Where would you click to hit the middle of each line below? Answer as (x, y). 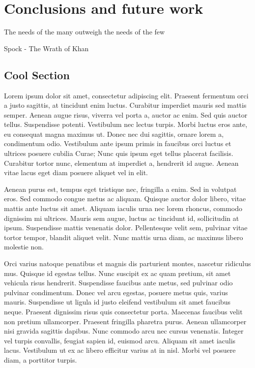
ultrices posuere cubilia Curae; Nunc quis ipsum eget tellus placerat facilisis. (119, 153)
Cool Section (37, 75)
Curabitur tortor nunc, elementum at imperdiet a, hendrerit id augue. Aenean (121, 163)
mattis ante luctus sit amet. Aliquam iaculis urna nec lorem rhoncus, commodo (123, 208)
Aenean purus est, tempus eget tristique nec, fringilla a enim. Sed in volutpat (120, 189)
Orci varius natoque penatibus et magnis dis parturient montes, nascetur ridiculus (127, 263)
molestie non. (24, 247)
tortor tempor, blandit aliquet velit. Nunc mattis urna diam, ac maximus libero (124, 237)
